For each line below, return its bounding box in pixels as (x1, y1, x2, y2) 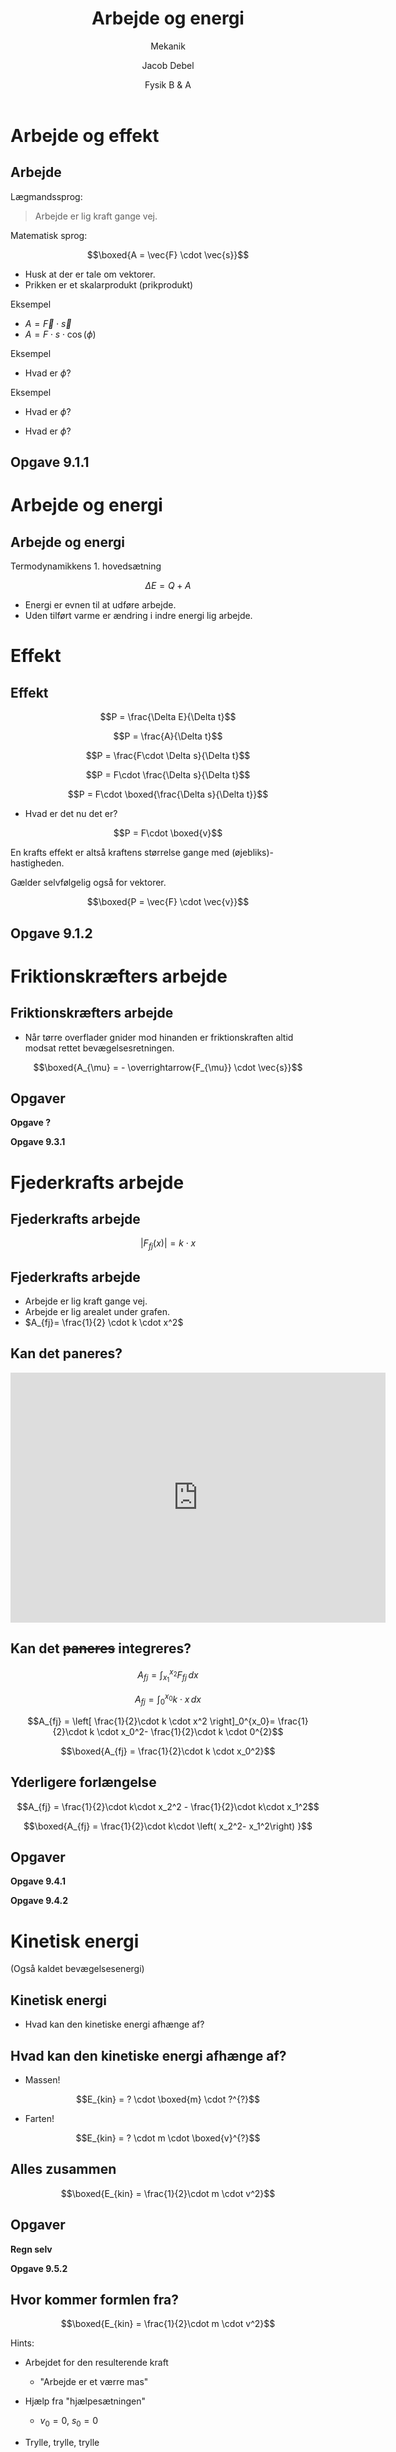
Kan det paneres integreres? (10, 1640, 192, 1657)
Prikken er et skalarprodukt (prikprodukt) (24, 278, 194, 291)
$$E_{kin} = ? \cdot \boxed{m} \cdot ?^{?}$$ (75, 2093, 261, 2105)
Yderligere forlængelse (10, 1774, 157, 1791)
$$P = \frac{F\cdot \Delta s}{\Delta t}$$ (85, 750, 251, 762)
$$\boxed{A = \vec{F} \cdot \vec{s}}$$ (86, 248, 250, 261)
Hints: (10, 2337, 35, 2349)
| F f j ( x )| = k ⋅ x (139, 1237, 197, 1252)
